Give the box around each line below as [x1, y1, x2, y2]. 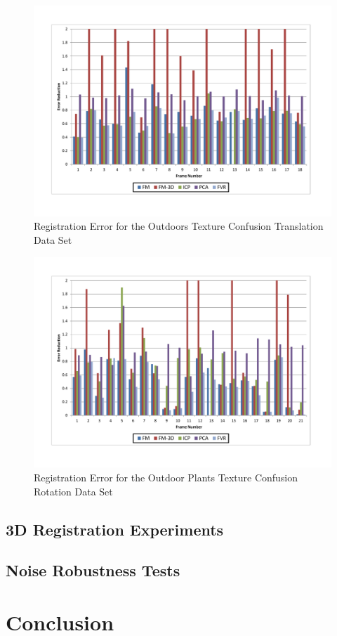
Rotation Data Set [34, 484, 113, 498]
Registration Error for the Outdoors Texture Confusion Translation [34, 219, 324, 233]
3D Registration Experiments [6, 518, 224, 540]
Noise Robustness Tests [6, 559, 180, 581]
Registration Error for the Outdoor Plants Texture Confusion [34, 469, 298, 484]
